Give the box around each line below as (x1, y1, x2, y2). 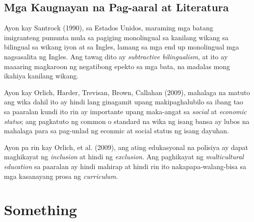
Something (4, 199, 77, 220)
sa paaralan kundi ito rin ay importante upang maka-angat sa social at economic (4, 106, 247, 116)
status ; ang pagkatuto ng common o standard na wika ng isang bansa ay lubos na (4, 116, 250, 126)
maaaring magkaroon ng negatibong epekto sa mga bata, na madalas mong (4, 61, 230, 71)
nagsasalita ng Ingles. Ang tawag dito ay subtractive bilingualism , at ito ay (4, 51, 228, 61)
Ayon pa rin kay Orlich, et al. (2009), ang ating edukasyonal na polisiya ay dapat (4, 142, 249, 152)
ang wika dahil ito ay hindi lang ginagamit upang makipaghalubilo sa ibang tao (4, 97, 243, 107)
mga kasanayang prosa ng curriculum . (4, 171, 118, 181)
